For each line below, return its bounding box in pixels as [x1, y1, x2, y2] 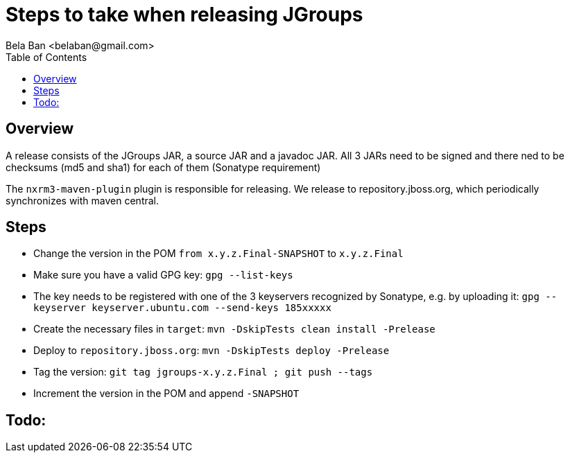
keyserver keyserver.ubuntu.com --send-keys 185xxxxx [33, 302, 331, 314]
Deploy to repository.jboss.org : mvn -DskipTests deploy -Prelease [33, 344, 390, 357]
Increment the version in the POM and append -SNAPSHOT [33, 387, 300, 400]
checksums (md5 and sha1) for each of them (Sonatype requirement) [6, 161, 321, 173]
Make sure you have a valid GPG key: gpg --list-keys [33, 269, 293, 281]
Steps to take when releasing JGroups [6, 3, 363, 26]
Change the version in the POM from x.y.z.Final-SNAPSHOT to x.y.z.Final [33, 247, 404, 260]
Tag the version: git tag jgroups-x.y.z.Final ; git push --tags [33, 366, 373, 378]
